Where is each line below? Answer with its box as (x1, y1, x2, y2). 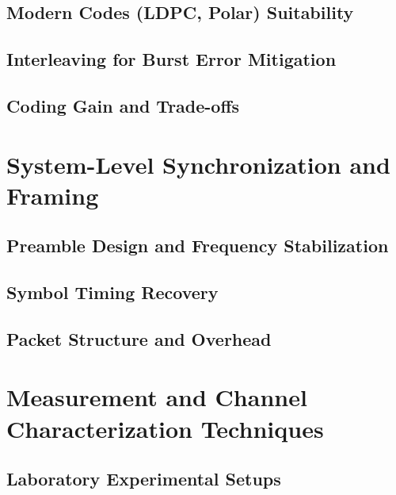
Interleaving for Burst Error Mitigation (6, 47, 337, 71)
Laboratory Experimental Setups (6, 466, 281, 491)
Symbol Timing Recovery (6, 280, 219, 305)
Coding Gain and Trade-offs (6, 93, 240, 117)
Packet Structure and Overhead (6, 326, 272, 351)
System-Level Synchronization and (6, 148, 390, 180)
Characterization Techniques (6, 412, 324, 444)
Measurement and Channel (6, 381, 307, 413)
